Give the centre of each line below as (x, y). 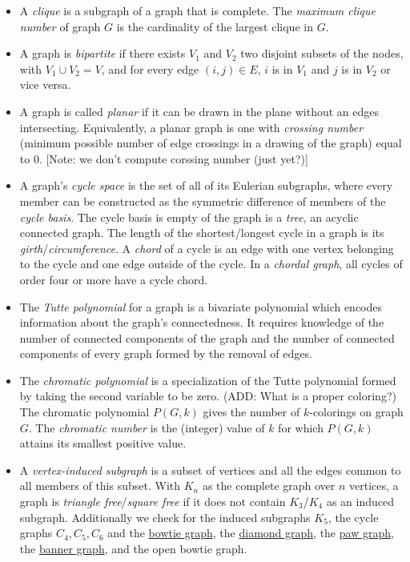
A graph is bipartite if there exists (102, 53)
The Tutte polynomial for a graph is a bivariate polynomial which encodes (201, 306)
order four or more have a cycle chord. (114, 279)
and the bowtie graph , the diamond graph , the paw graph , (251, 533)
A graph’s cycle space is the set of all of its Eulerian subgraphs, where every (206, 185)
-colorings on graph (356, 412)
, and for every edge (150, 68)
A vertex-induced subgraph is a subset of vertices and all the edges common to (210, 470)
